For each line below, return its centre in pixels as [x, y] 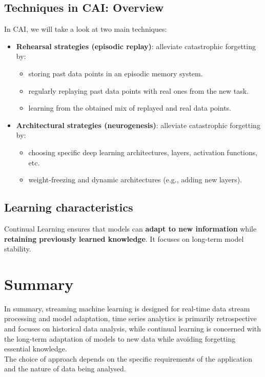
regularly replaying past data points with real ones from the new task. [139, 90]
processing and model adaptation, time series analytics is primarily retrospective [130, 318]
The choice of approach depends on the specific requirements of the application [128, 358]
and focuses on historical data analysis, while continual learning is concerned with [133, 329]
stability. [18, 249]
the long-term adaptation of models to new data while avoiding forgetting [120, 338]
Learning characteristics [69, 207]
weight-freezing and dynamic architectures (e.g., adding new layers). [135, 180]
